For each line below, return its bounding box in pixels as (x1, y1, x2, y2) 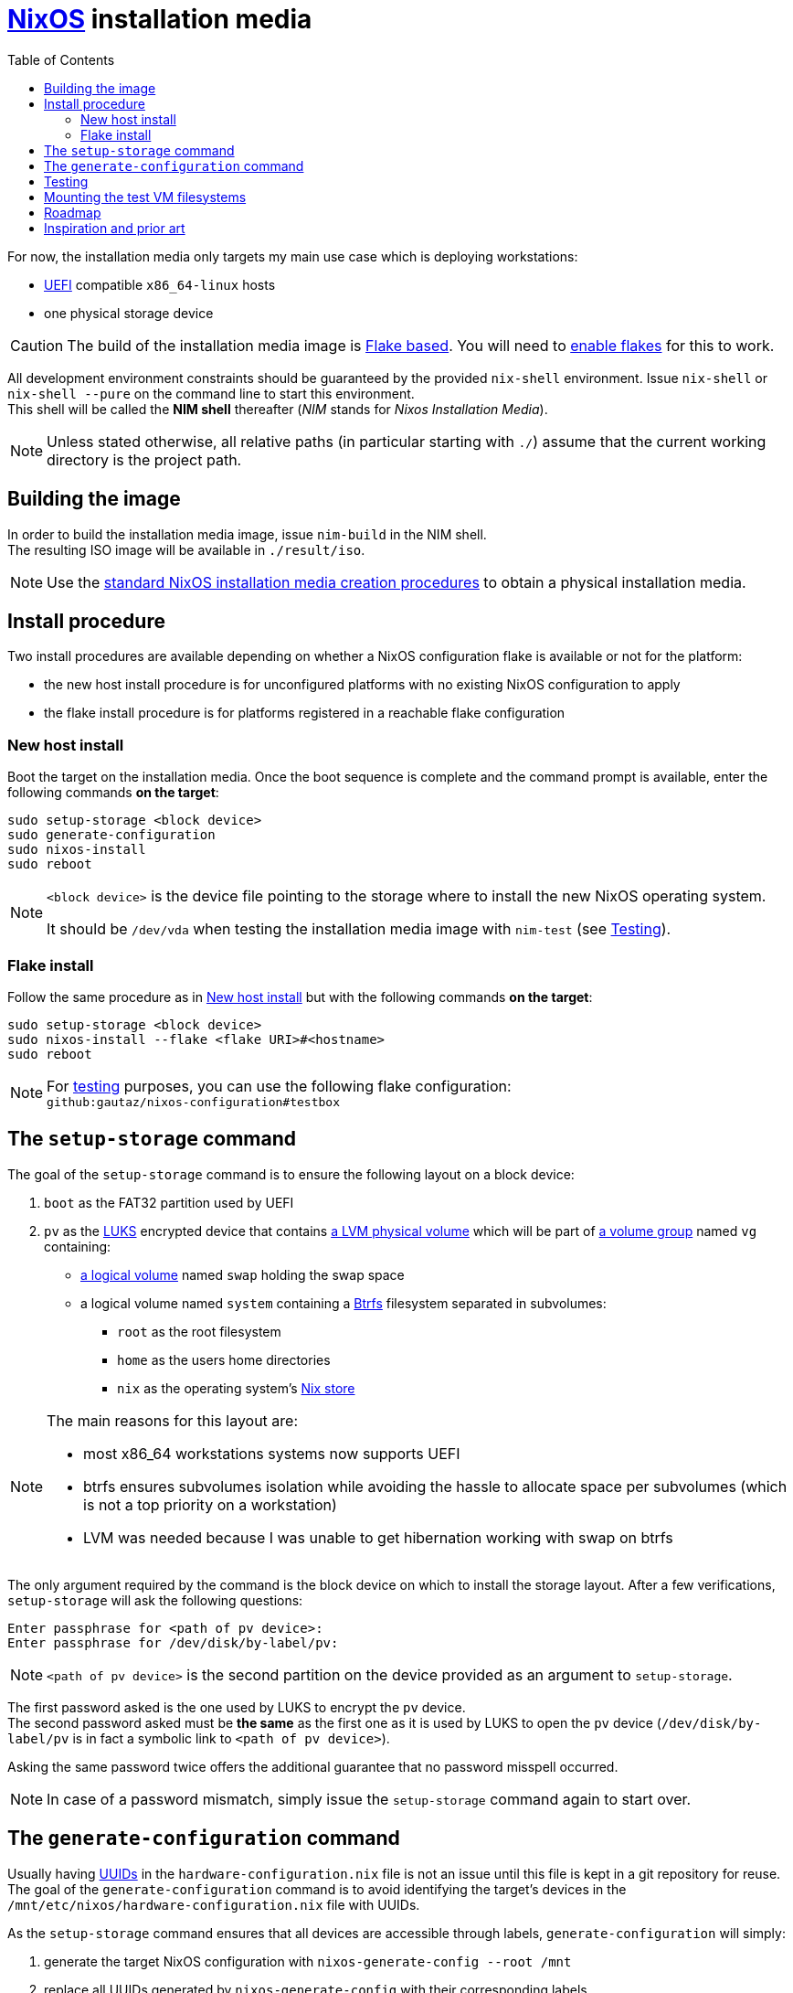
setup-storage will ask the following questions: (7, 1592, 303, 1608)
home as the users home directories (117, 1351, 331, 1368)
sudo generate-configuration (7, 827, 216, 843)
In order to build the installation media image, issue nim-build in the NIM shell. (7, 526, 487, 542)
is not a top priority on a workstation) (83, 1495, 337, 1514)
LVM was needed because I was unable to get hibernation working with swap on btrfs (83, 1528, 673, 1547)
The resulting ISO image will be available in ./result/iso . (7, 541, 365, 558)
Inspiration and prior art (44, 219, 185, 236)
